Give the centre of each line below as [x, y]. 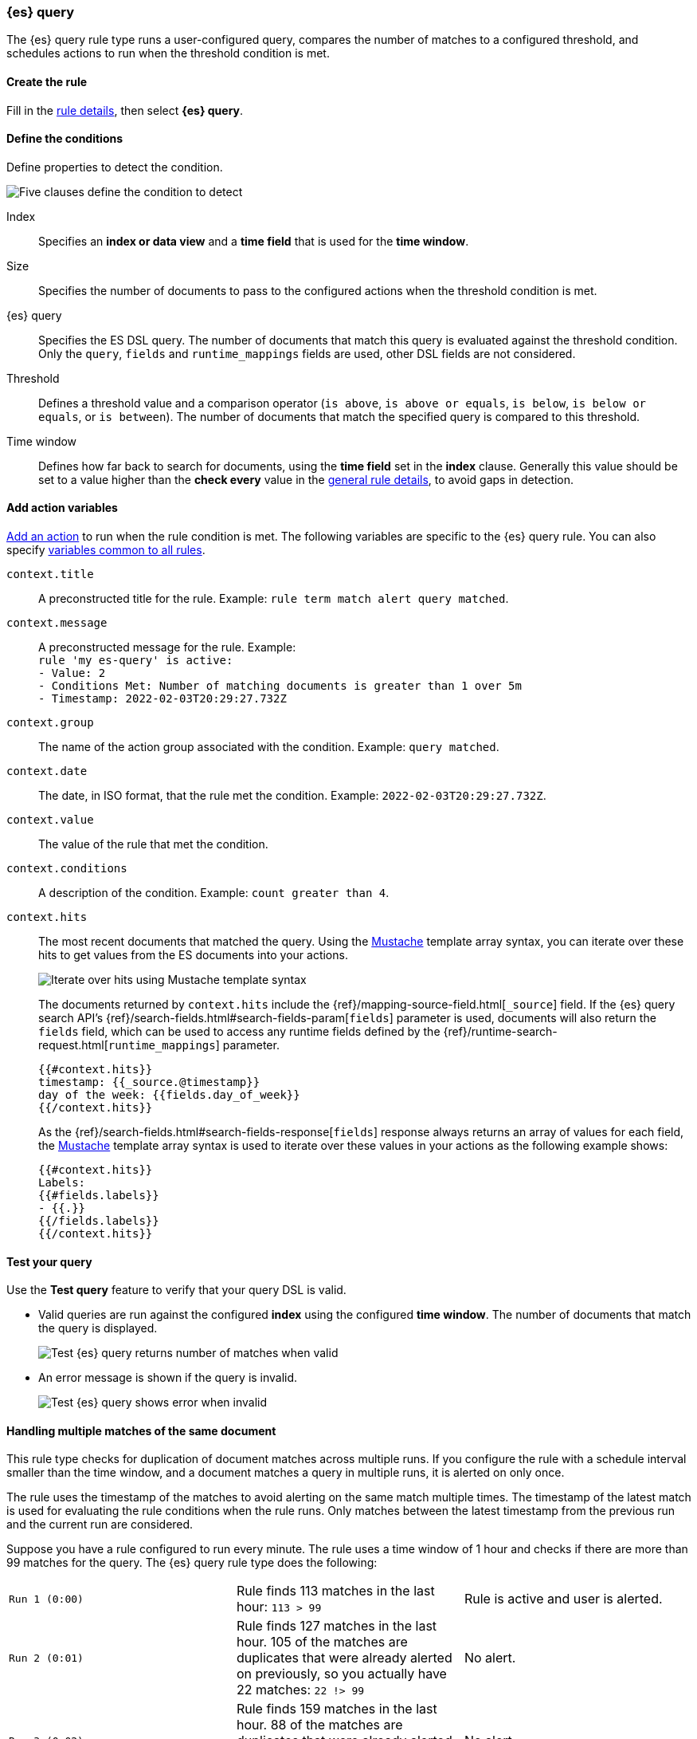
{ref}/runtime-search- [500, 1032]
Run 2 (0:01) [46, 1658]
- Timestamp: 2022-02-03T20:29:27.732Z [163, 699]
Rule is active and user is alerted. [563, 1599]
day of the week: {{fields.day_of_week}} [169, 1095]
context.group [50, 723]
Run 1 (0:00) [46, 1599]
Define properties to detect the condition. [115, 167]
